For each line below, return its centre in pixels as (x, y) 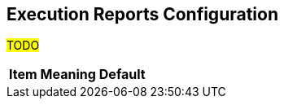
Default (122, 74)
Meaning (68, 74)
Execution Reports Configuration (143, 14)
